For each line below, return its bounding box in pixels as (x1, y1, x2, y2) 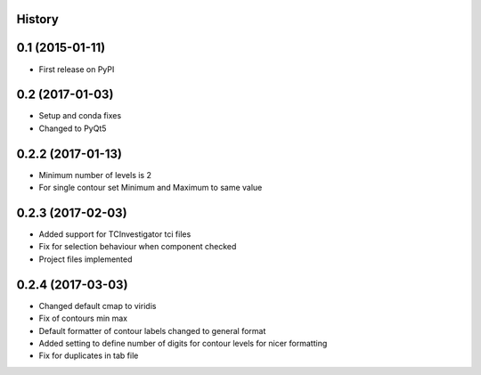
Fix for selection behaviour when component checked (38, 241, 237, 252)
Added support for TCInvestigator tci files (38, 229, 192, 240)
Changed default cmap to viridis (38, 300, 157, 311)
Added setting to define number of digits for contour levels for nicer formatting (38, 338, 328, 348)
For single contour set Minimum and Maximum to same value (38, 183, 263, 193)
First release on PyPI (38, 63, 115, 75)
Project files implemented (38, 254, 133, 265)
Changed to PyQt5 (38, 123, 107, 134)
